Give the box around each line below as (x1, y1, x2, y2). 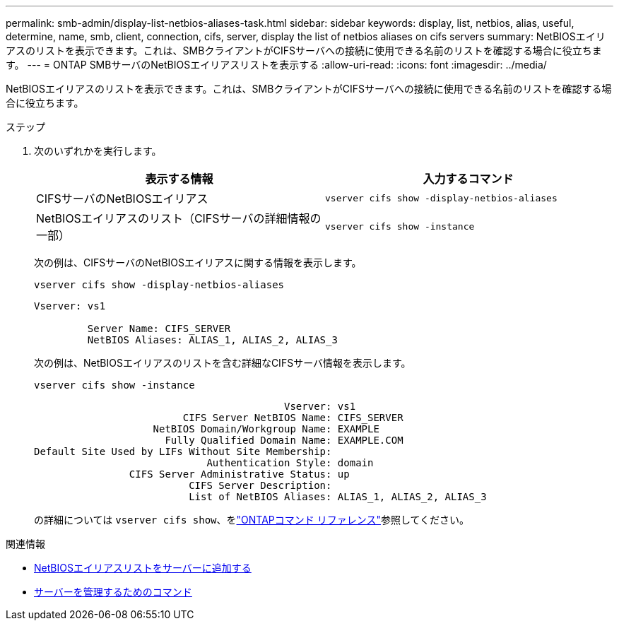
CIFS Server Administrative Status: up (129, 468, 350, 480)
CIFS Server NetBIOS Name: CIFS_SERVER (182, 412, 403, 423)
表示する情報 (145, 172, 213, 186)
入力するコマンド (423, 172, 514, 186)
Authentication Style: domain (206, 457, 374, 468)
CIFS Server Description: (189, 480, 332, 491)
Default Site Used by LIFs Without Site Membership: (34, 446, 332, 457)
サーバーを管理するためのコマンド (34, 586, 192, 598)
